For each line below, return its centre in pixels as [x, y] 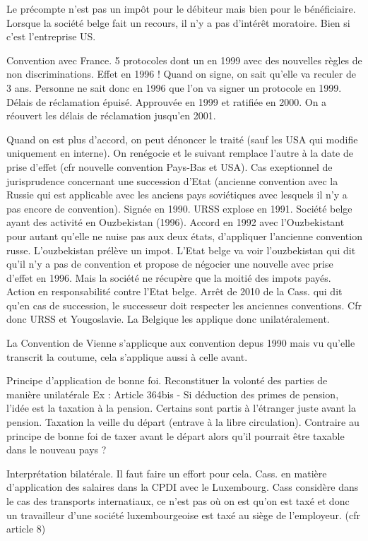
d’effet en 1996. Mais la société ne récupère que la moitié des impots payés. [169, 277]
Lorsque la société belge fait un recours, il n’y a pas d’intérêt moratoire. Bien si [178, 22]
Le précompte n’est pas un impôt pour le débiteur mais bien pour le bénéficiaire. [181, 8]
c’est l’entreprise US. [51, 36]
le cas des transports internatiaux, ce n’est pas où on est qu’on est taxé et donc [178, 501]
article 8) [26, 529]
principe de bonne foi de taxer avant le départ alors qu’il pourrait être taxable [176, 435]
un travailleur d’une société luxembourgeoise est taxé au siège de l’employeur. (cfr [183, 515]
